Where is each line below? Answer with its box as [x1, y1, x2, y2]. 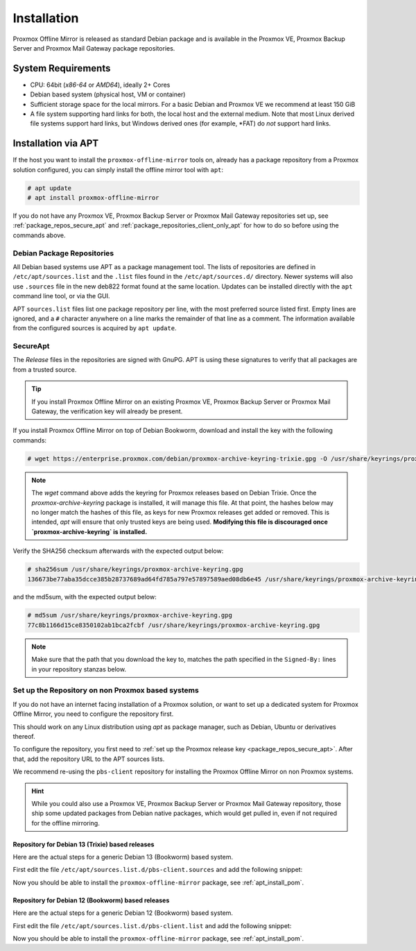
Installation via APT [12, 137, 99, 149]
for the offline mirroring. [31, 819, 100, 827]
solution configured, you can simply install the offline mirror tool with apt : [12, 165, 224, 173]
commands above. [12, 231, 66, 239]
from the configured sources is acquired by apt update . [12, 324, 177, 332]
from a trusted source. [12, 365, 77, 374]
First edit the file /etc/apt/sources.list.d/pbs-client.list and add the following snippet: [12, 921, 292, 929]
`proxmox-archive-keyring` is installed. [31, 527, 148, 536]
